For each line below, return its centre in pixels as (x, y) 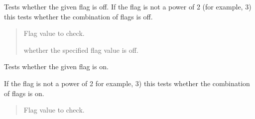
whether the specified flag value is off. (81, 50)
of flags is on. (24, 93)
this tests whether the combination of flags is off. (78, 16)
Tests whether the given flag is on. (56, 66)
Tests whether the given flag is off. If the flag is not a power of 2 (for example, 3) (128, 6)
